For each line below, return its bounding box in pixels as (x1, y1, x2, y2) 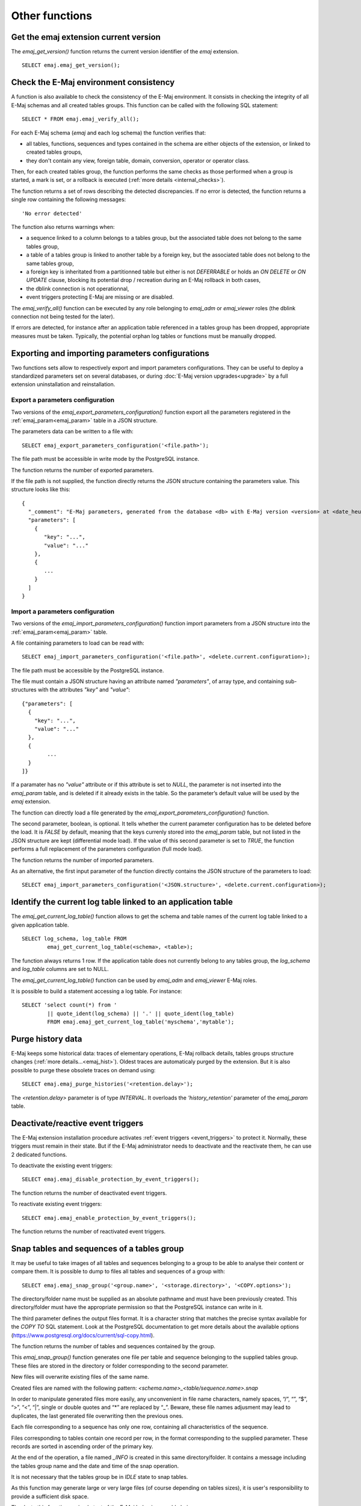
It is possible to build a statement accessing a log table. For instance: (11, 987, 182, 995)
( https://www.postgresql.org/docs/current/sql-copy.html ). (11, 1331, 155, 1339)
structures (11, 686, 37, 693)
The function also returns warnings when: (11, 223, 115, 231)
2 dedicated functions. (11, 1151, 67, 1158)
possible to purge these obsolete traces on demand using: (11, 1066, 156, 1073)
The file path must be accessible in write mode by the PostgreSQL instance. (11, 455, 200, 463)
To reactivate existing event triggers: (11, 1201, 102, 1208)
